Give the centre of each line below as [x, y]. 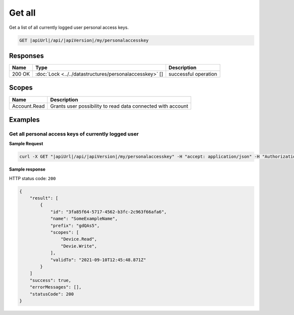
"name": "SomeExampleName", [84, 219]
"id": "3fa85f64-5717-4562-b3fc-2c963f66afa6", [109, 212]
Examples [24, 120]
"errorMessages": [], [56, 287]
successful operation [193, 74]
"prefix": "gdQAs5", [75, 225]
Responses [26, 56]
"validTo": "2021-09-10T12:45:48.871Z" [98, 260]
